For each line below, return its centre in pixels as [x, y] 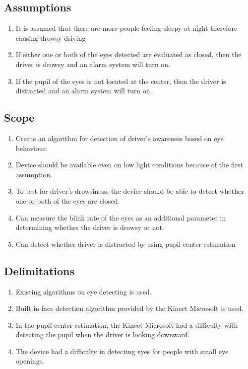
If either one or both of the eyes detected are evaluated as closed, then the [128, 54]
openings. [30, 361]
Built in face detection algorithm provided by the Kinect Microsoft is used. [129, 308]
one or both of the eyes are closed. [68, 200]
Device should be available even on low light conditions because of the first [129, 165]
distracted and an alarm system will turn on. [84, 91]
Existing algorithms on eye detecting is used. [84, 291]
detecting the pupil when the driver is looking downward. [103, 334]
